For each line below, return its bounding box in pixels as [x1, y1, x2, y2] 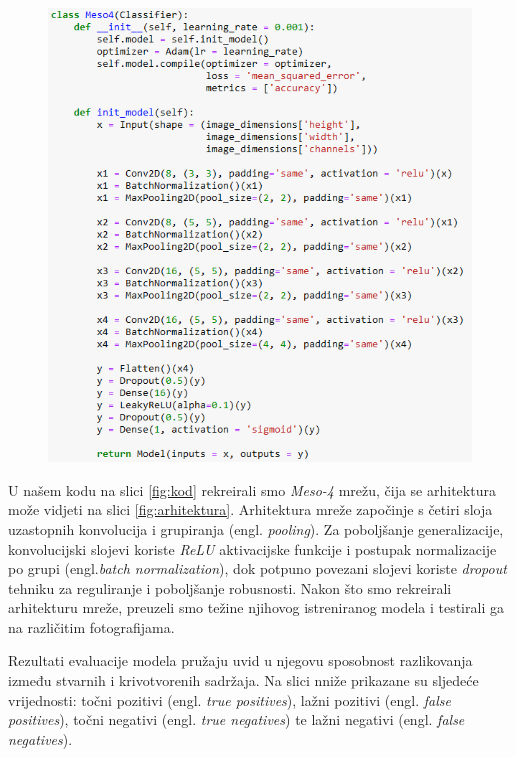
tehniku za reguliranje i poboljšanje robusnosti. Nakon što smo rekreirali [8, 577, 452, 598]
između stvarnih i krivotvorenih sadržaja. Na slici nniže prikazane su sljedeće [8, 670, 479, 691]
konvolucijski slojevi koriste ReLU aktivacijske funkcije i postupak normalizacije [8, 538, 497, 559]
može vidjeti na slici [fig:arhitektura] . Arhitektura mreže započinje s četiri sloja [8, 499, 493, 520]
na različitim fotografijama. [8, 616, 175, 637]
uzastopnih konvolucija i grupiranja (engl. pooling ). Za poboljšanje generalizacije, [8, 518, 504, 539]
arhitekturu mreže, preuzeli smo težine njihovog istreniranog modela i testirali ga [8, 597, 504, 618]
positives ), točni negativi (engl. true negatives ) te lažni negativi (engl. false [8, 709, 465, 730]
